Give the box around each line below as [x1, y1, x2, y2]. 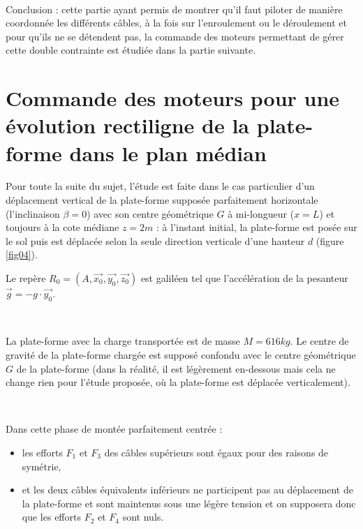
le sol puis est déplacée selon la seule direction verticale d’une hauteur [6, 233, 305, 248]
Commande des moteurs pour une [6, 84, 340, 112]
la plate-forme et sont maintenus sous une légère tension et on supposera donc [22, 496, 356, 510]
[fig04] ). [6, 247, 38, 262]
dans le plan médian [69, 138, 267, 167]
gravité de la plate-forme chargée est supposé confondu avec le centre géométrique [6, 348, 356, 362]
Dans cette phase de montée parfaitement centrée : [6, 422, 223, 436]
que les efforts [22, 509, 81, 524]
